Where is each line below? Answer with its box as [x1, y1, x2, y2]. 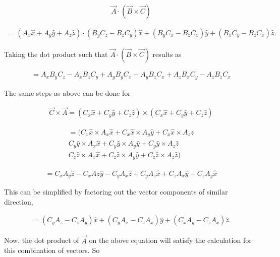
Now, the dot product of [4, 235, 79, 245]
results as [152, 49, 182, 59]
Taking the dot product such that [4, 49, 108, 59]
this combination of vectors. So [4, 245, 100, 255]
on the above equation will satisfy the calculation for [89, 235, 252, 245]
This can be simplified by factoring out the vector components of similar [4, 186, 228, 197]
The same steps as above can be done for [4, 87, 131, 98]
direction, [4, 196, 33, 207]
